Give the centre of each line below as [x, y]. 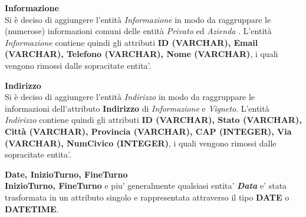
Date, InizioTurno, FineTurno [66, 174]
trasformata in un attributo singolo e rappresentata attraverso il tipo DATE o [147, 197]
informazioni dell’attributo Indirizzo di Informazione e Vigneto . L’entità [137, 108]
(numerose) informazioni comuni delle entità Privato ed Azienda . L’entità [138, 31]
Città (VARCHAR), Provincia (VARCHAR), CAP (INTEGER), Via [148, 131]
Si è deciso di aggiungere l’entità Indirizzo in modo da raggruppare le [130, 97]
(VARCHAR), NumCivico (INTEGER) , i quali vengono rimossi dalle [141, 143]
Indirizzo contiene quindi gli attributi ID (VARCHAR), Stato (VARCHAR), [153, 120]
